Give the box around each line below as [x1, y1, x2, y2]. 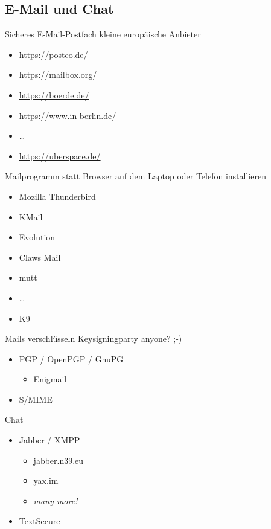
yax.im [33, 474, 59, 487]
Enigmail [33, 373, 67, 385]
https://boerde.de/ [19, 88, 89, 101]
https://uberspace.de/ [19, 149, 101, 162]
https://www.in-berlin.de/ [19, 109, 116, 121]
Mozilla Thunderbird [19, 190, 96, 202]
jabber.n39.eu [33, 454, 84, 466]
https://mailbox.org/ [19, 68, 97, 81]
